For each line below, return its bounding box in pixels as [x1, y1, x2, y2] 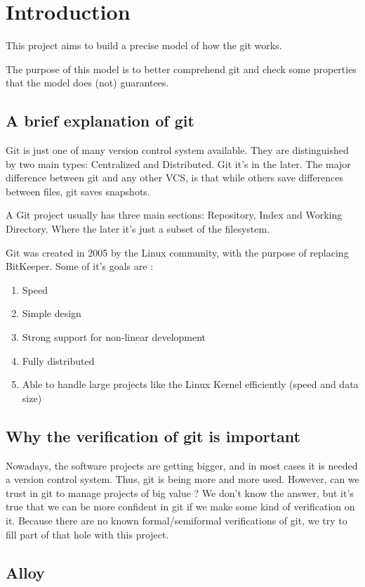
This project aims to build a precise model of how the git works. [6, 38, 282, 53]
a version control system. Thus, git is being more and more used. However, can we [6, 472, 359, 486]
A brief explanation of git [6, 110, 194, 131]
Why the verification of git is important [6, 425, 300, 446]
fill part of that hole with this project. [6, 527, 169, 541]
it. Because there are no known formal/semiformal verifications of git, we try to [6, 513, 347, 527]
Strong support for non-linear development [22, 330, 206, 344]
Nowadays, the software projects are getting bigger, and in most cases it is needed [6, 458, 358, 472]
